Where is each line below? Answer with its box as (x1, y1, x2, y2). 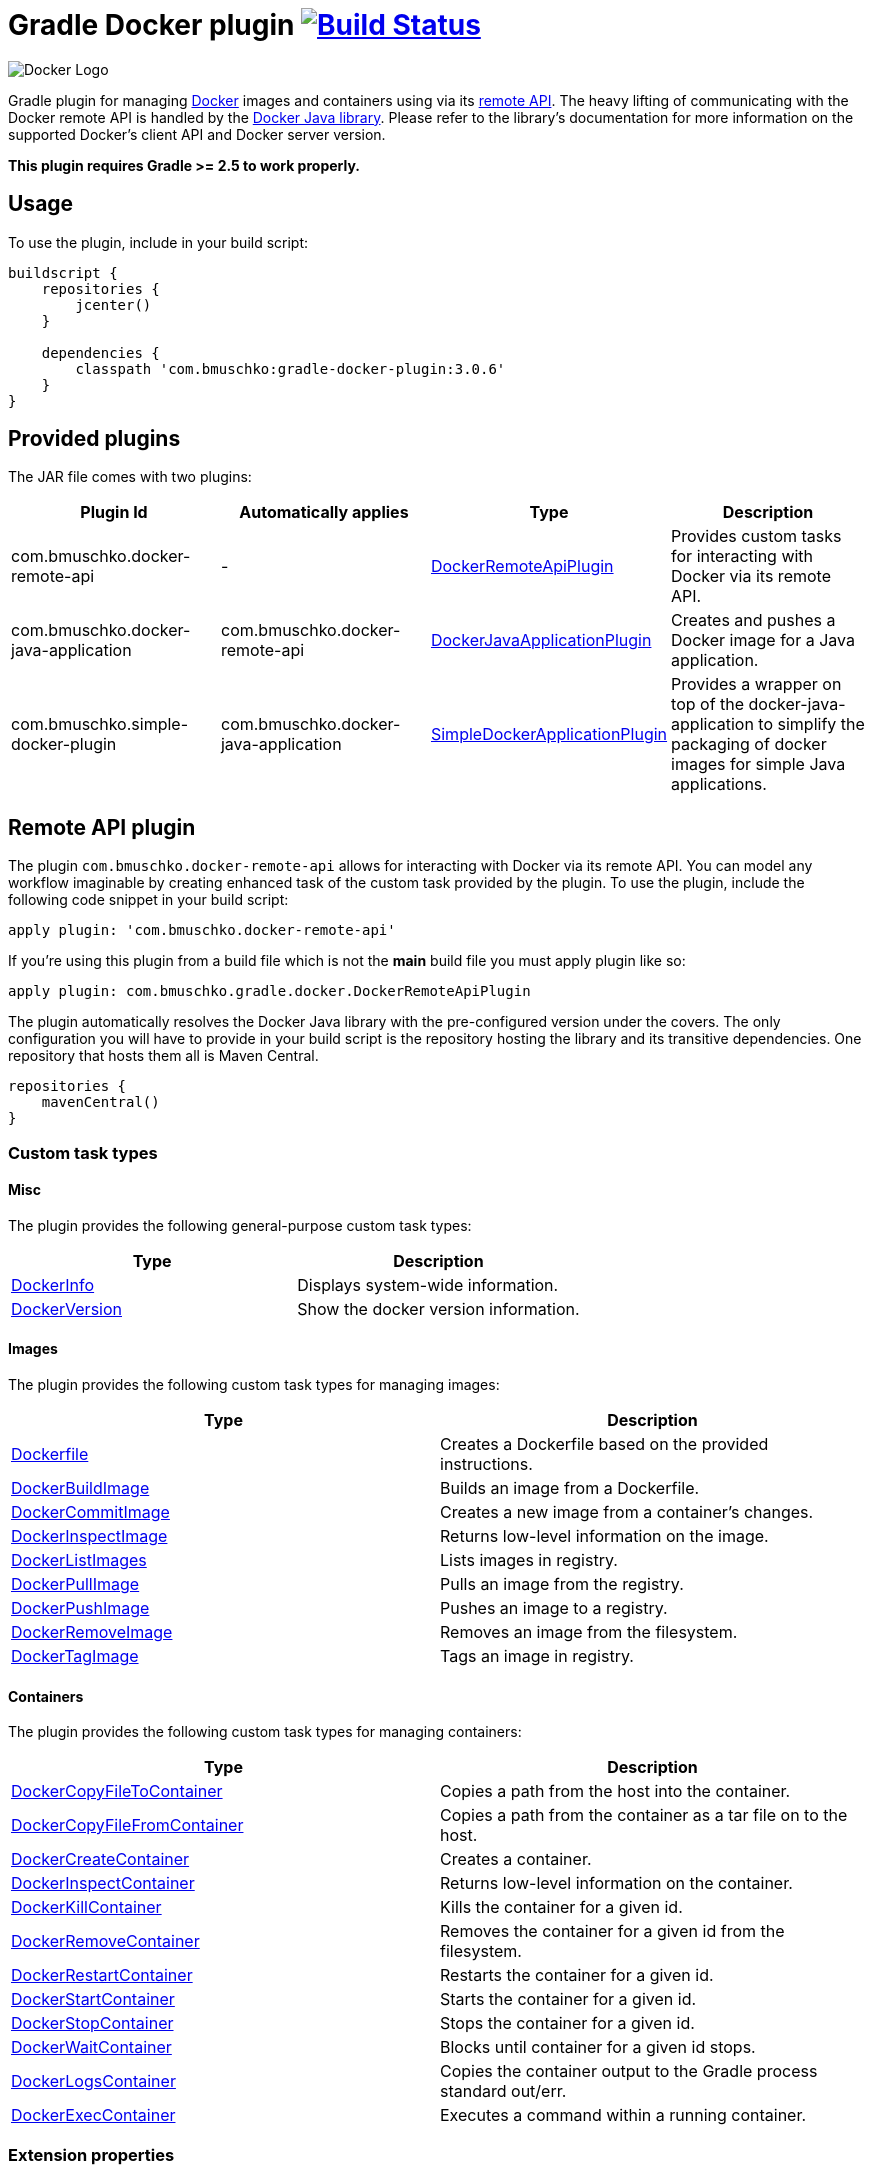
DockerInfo (11, 1274, 95, 1295)
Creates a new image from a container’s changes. (440, 1502, 814, 1523)
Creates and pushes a (671, 610, 836, 631)
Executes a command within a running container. (440, 2105, 807, 2126)
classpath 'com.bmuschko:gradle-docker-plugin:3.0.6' (75, 360, 506, 377)
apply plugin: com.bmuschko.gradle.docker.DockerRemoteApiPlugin (8, 983, 531, 1000)
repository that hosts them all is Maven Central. (8, 1047, 319, 1065)
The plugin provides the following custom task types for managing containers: (8, 1723, 522, 1741)
